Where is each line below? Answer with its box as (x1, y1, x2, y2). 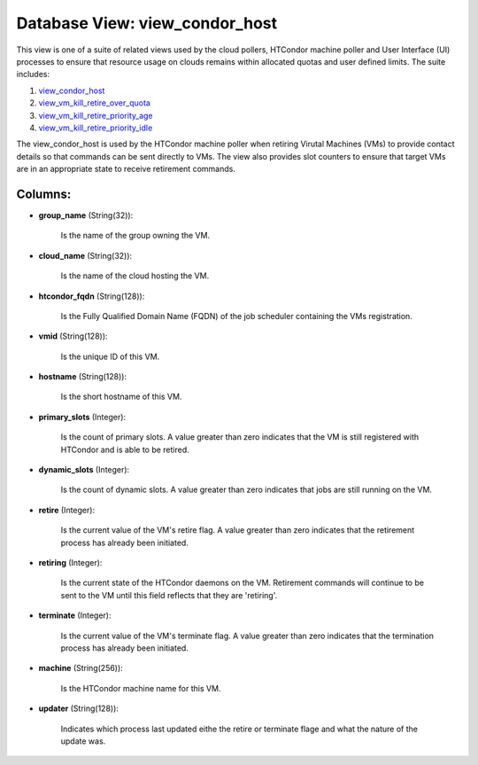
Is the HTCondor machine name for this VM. (60, 683, 221, 693)
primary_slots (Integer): (38, 411, 127, 422)
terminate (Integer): (38, 610, 112, 621)
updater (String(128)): (38, 703, 119, 714)
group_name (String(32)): (38, 209, 134, 221)
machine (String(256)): (38, 663, 123, 674)
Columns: (16, 186, 72, 201)
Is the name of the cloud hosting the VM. (60, 270, 210, 281)
